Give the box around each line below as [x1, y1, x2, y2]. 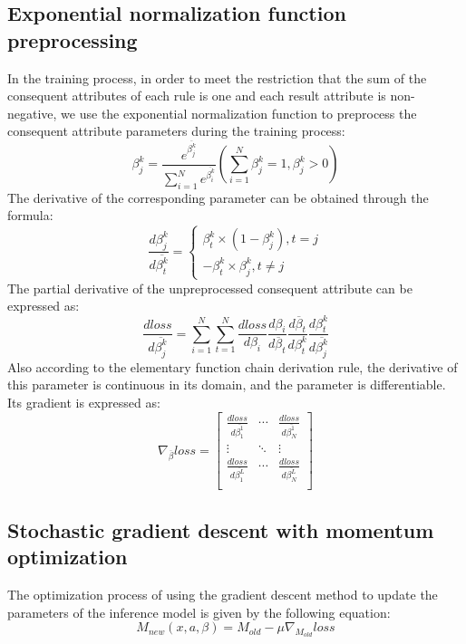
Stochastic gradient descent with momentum [7, 515, 434, 543]
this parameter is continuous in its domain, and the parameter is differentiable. [7, 375, 446, 394]
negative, [7, 103, 57, 122]
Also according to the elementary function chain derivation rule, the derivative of [7, 357, 458, 376]
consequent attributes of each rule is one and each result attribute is [7, 86, 386, 105]
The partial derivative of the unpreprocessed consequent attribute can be [7, 278, 413, 297]
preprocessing [7, 25, 138, 53]
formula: [7, 206, 53, 225]
